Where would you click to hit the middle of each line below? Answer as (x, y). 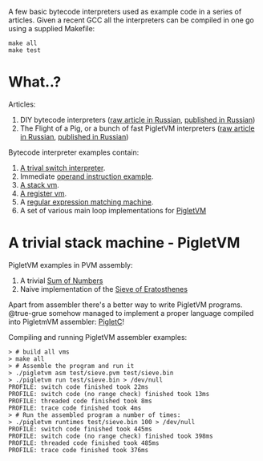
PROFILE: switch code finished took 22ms (79, 387)
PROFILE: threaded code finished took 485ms (84, 443)
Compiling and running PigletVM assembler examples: (98, 337)
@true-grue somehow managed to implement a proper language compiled (131, 313)
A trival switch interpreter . (63, 168)
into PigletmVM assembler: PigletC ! (67, 321)
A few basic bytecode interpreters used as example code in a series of (125, 12)
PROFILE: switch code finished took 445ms (80, 429)
